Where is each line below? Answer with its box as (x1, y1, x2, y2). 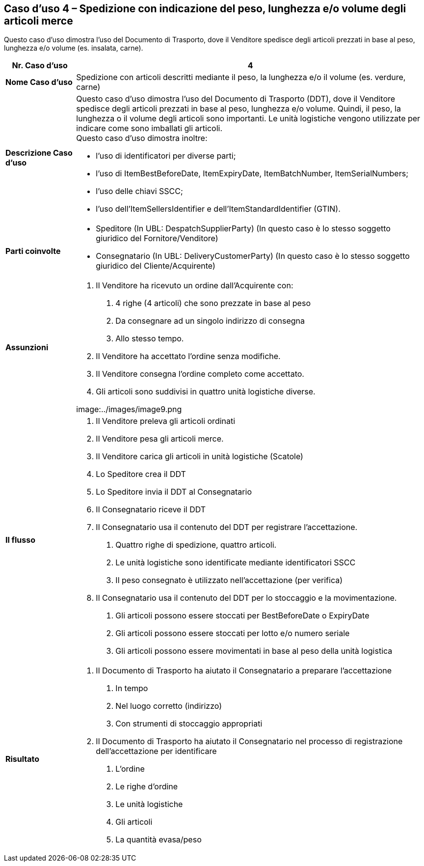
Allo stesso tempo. (115, 334, 184, 344)
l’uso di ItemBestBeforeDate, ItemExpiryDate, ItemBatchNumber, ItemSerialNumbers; (96, 168, 408, 179)
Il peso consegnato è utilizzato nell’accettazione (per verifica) (115, 575, 343, 586)
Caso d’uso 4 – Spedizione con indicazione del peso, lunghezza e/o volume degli (4, 2, 406, 15)
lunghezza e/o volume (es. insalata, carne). (4, 44, 143, 53)
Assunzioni (5, 342, 49, 353)
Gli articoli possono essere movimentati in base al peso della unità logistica (115, 646, 393, 656)
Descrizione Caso (5, 148, 73, 158)
